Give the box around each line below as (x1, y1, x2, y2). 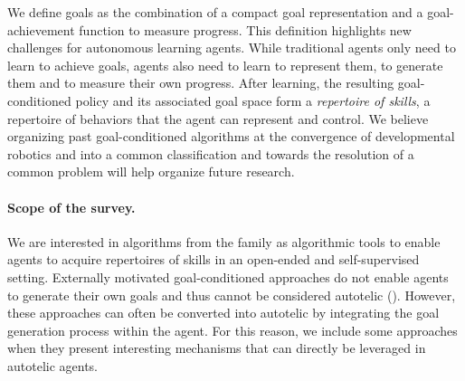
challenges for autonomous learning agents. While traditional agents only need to (7, 38, 456, 57)
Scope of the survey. (7, 197, 136, 216)
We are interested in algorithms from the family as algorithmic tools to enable (7, 232, 441, 251)
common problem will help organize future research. (7, 162, 295, 181)
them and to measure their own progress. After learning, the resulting (7, 73, 394, 92)
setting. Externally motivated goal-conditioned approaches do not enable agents (7, 267, 449, 286)
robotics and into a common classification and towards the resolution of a (7, 144, 414, 163)
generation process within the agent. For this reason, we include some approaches (7, 320, 458, 339)
